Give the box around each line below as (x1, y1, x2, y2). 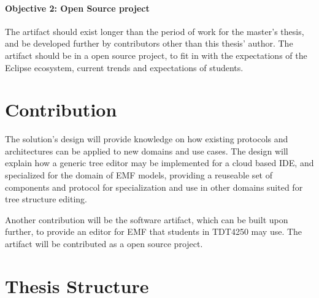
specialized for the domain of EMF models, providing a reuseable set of (5, 169, 272, 181)
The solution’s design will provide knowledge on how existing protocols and (5, 132, 288, 145)
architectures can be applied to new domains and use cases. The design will (5, 144, 288, 157)
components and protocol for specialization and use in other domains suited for (5, 180, 303, 193)
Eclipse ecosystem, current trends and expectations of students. (5, 61, 244, 74)
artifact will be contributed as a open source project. (5, 237, 203, 250)
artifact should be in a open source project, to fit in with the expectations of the (5, 48, 307, 61)
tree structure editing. (5, 193, 87, 205)
